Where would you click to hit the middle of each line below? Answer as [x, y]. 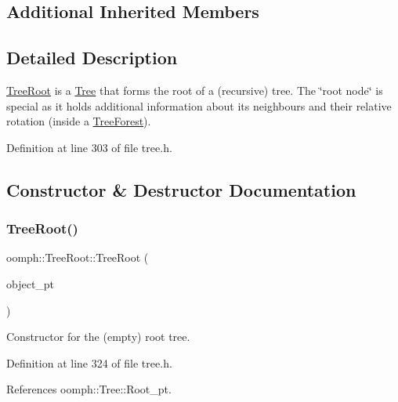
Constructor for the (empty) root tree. [98, 337]
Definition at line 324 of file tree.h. [89, 362]
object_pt [31, 283]
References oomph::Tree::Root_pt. [89, 389]
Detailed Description [92, 58]
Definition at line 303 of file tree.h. [89, 147]
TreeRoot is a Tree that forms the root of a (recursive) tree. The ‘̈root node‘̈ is [195, 90]
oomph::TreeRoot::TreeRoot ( [78, 257]
